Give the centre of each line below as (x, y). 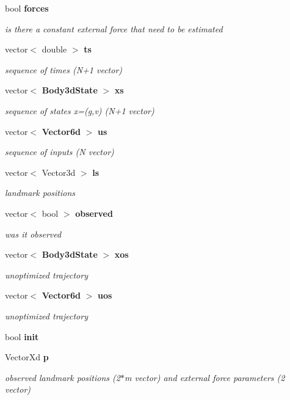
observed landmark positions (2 (63, 377)
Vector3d (59, 172)
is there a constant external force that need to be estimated (114, 28)
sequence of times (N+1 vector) (64, 69)
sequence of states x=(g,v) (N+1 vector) (80, 110)
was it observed (33, 234)
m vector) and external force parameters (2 (205, 377)
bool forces (27, 8)
